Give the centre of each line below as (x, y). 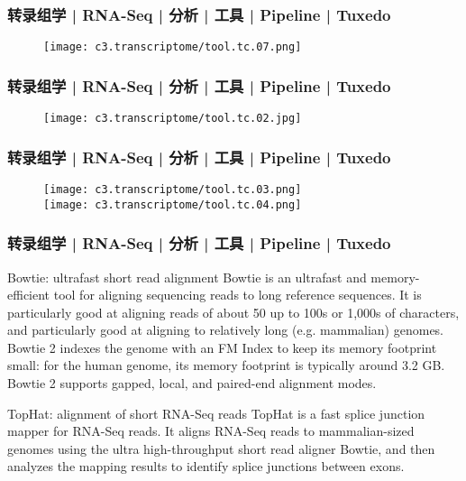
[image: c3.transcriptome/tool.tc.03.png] (173, 189)
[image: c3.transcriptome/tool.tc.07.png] (173, 47)
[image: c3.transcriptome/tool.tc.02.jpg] (173, 119)
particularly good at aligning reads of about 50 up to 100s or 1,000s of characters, (233, 312)
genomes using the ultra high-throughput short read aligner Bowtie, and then (221, 448)
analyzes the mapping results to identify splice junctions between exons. (206, 466)
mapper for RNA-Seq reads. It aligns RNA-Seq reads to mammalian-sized (211, 431)
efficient (29, 295)
